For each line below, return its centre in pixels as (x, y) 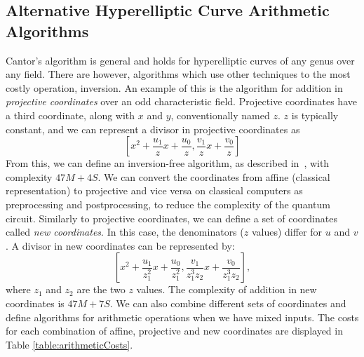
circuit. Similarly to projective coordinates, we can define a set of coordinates (171, 218)
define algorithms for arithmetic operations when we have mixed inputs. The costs (182, 317)
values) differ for (287, 232)
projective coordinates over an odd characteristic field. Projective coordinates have (181, 101)
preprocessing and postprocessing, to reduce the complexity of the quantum (168, 204)
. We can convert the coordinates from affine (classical (214, 176)
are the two (101, 289)
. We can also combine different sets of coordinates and (228, 303)
